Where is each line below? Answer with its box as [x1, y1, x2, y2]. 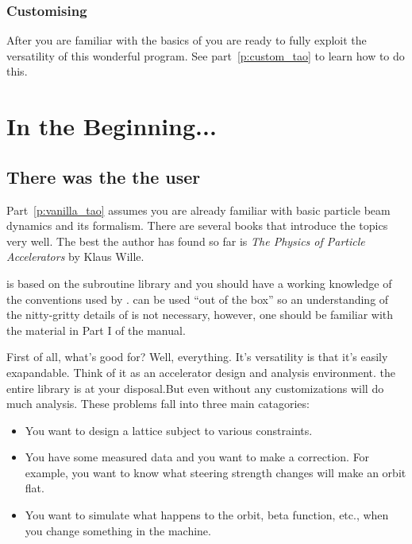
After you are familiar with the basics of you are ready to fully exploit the [6, 32, 367, 49]
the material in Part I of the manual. [6, 321, 186, 338]
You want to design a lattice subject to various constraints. [25, 422, 313, 438]
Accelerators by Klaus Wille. [6, 248, 144, 265]
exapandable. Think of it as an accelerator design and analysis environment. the [6, 363, 396, 380]
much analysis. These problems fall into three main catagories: [6, 395, 310, 412]
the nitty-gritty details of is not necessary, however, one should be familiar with [6, 306, 394, 323]
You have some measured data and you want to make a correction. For [25, 449, 370, 465]
